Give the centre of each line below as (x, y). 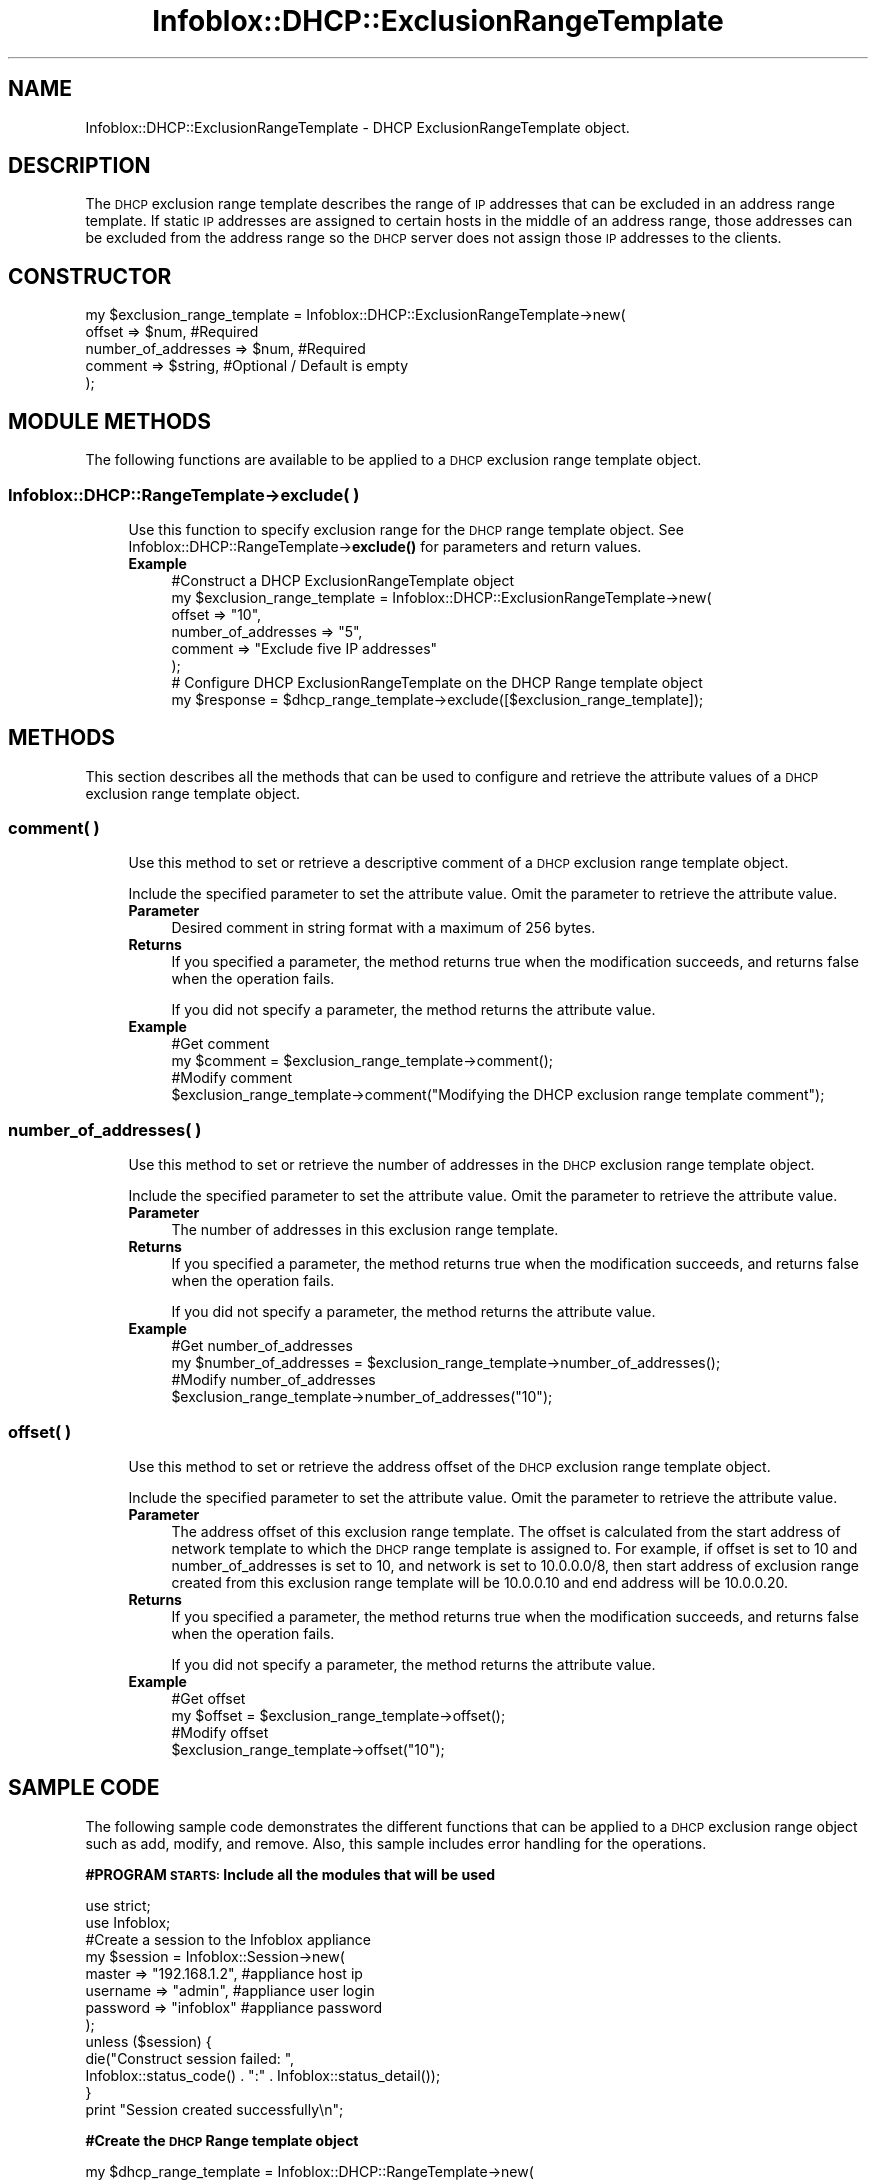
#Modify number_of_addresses (273, 1380)
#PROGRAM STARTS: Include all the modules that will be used (290, 1874)
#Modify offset (220, 1732)
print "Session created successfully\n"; (214, 2109)
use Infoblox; (128, 1922)
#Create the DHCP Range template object (222, 2140)
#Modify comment (232, 1078)
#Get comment (220, 1044)
